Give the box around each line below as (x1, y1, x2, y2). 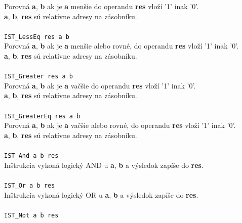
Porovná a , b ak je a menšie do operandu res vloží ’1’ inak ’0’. (4, 1, 199, 11)
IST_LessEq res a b (4, 33, 69, 40)
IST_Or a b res (4, 182, 55, 189)
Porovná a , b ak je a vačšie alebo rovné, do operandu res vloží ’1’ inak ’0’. (4, 120, 236, 130)
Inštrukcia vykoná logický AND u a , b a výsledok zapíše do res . (4, 159, 204, 170)
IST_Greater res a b (4, 73, 73, 80)
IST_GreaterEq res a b (4, 112, 80, 120)
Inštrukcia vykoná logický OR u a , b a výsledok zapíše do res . (4, 189, 198, 200)
